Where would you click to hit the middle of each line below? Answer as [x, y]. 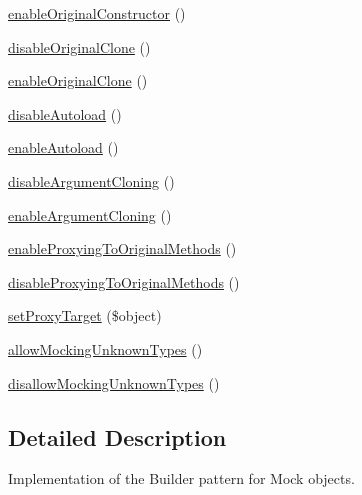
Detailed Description [117, 436]
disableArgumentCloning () [91, 180]
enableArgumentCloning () [90, 214]
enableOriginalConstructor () [97, 13]
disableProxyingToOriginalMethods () [124, 281]
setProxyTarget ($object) [85, 315]
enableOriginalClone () [78, 80]
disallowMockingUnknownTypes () [114, 382]
